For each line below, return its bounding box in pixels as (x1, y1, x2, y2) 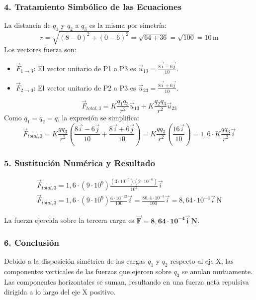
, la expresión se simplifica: (57, 112, 139, 123)
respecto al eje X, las (170, 256, 234, 266)
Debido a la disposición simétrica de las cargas (4, 256, 146, 266)
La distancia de (4, 20, 51, 30)
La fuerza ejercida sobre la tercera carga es (4, 215, 134, 225)
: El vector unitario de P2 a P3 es (33, 82, 136, 93)
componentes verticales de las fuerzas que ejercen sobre (4, 266, 171, 277)
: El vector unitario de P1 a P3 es (33, 63, 136, 74)
